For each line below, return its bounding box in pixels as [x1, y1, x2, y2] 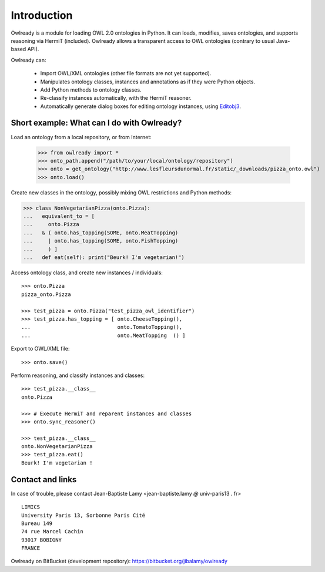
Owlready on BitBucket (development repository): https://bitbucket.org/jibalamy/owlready [11, 558, 227, 565]
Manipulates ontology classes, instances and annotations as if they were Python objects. [40, 78, 256, 85]
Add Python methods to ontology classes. [40, 86, 142, 93]
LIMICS [21, 504, 41, 510]
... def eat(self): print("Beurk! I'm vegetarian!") [23, 254, 185, 261]
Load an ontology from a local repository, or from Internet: [11, 133, 152, 140]
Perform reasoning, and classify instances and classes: [11, 372, 145, 379]
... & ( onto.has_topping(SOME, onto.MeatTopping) [23, 229, 179, 236]
